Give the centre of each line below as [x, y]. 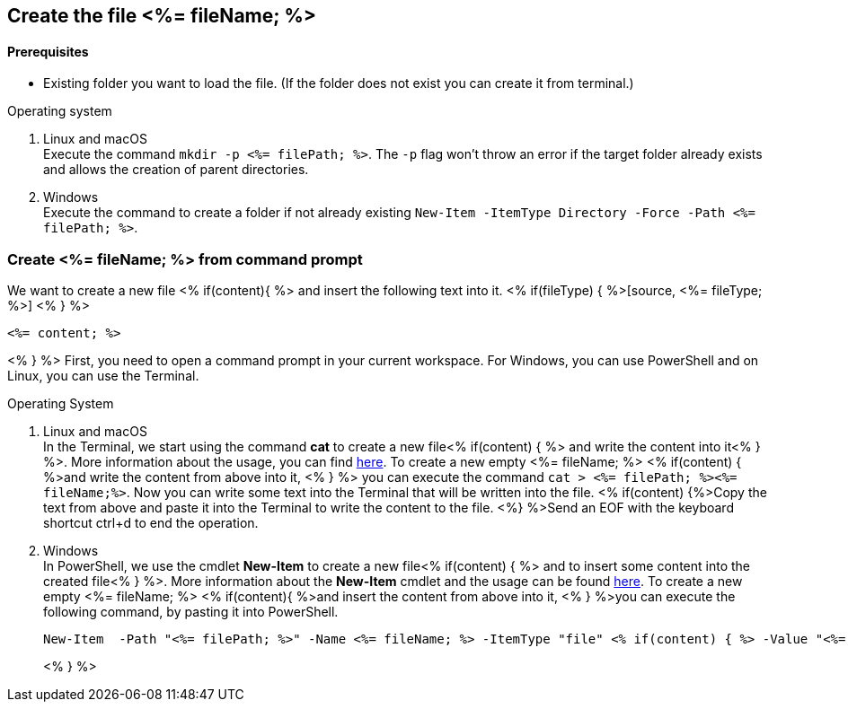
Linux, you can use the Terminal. [103, 375]
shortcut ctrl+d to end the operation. [151, 522]
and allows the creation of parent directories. [176, 170]
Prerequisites [48, 51]
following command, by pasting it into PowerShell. [191, 611]
